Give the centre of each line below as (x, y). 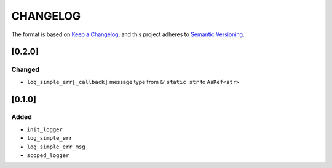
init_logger (45, 129)
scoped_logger (48, 155)
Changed (26, 69)
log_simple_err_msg (56, 147)
